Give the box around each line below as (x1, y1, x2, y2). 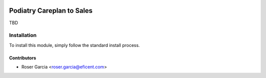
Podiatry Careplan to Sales (9, 6, 93, 15)
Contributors (9, 55, 36, 61)
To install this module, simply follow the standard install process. (9, 42, 140, 48)
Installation (9, 32, 37, 39)
